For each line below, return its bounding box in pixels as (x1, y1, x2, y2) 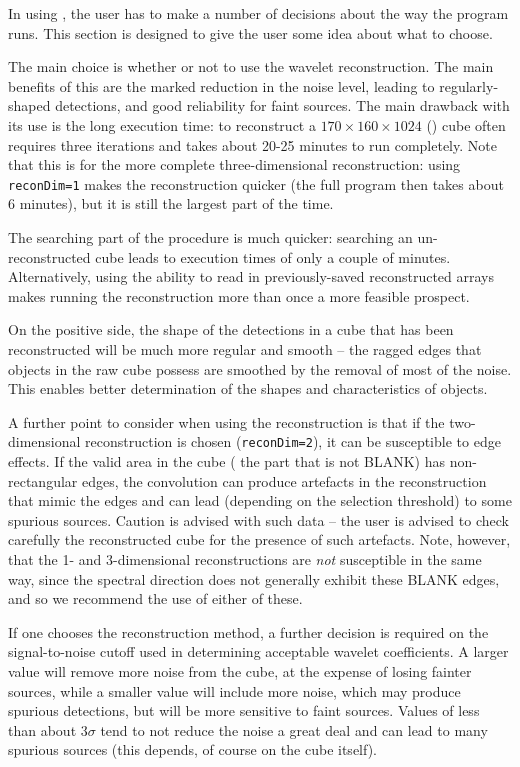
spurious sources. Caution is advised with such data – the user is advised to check (8, 509, 509, 530)
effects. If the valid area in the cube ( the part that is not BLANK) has (8, 451, 445, 471)
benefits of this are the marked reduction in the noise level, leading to (8, 75, 435, 96)
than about (8, 719, 77, 740)
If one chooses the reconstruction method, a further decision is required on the (8, 621, 489, 642)
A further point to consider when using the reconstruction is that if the (8, 411, 445, 432)
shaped (8, 95, 51, 116)
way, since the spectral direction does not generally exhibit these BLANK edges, (8, 568, 500, 589)
